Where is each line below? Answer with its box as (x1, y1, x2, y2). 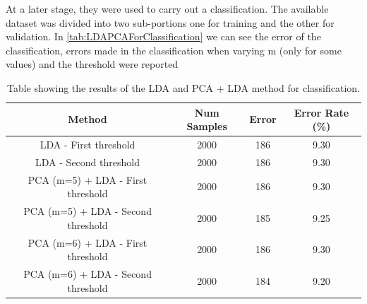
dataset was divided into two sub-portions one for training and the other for (6, 15, 335, 30)
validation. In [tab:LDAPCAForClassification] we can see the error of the (6, 29, 321, 44)
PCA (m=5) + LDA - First (28, 172, 148, 187)
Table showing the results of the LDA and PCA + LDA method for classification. (7, 80, 360, 95)
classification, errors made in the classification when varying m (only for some (6, 42, 342, 57)
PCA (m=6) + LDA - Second (23, 267, 152, 281)
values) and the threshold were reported (6, 57, 179, 71)
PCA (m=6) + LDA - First (28, 235, 148, 250)
